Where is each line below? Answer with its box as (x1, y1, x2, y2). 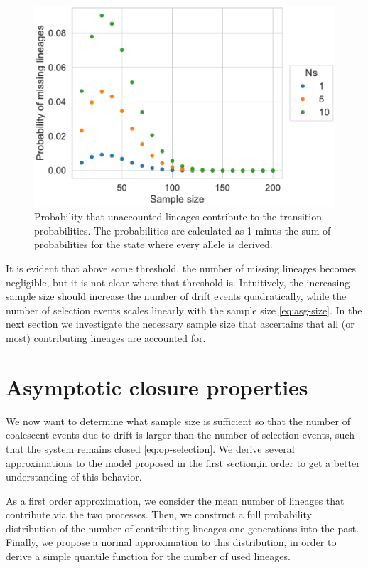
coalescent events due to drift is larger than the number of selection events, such (6, 427, 355, 442)
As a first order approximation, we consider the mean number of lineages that (6, 493, 345, 508)
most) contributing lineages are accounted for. (6, 331, 206, 345)
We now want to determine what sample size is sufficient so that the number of (6, 413, 350, 428)
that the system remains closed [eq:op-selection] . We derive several (6, 441, 295, 456)
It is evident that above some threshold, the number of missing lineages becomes (6, 261, 356, 276)
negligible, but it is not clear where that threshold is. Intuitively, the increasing (6, 274, 350, 289)
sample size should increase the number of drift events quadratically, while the (6, 289, 347, 304)
